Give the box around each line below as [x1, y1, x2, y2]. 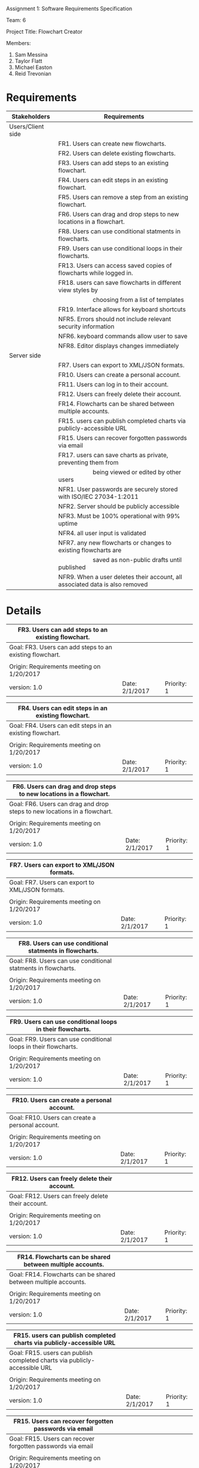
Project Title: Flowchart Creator [6, 28, 83, 35]
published [58, 563, 86, 571]
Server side [9, 351, 41, 359]
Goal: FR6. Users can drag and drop [9, 800, 109, 808]
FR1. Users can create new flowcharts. [58, 139, 166, 147]
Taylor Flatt [14, 58, 43, 64]
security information [58, 322, 114, 331]
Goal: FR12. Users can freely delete [9, 1192, 108, 1200]
